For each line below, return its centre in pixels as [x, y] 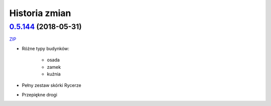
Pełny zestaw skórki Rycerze [51, 85]
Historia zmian [40, 13]
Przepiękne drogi [40, 94]
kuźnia [54, 74]
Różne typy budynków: [46, 48]
